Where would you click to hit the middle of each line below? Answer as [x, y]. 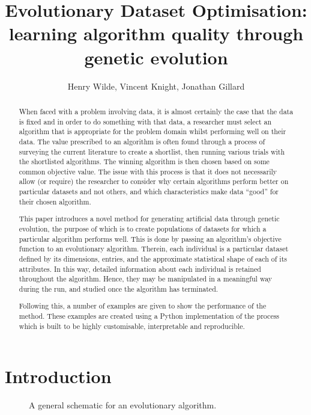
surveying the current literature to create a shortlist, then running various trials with [152, 151]
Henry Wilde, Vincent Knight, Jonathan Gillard [156, 86]
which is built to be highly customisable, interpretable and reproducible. [132, 326]
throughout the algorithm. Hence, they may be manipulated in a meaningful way [146, 279]
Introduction [58, 376]
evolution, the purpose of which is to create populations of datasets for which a [143, 229]
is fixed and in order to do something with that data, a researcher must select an [145, 121]
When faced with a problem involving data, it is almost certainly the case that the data [156, 111]
